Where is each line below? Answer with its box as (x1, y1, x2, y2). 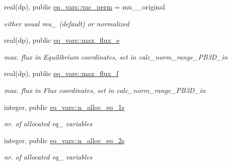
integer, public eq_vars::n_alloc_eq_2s (4, 135, 125, 145)
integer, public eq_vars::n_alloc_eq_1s (4, 101, 125, 112)
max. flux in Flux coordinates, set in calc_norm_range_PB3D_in (4, 84, 206, 95)
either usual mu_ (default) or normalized (4, 18, 130, 28)
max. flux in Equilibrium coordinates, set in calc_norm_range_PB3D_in (4, 51, 228, 62)
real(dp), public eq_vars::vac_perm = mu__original (4, 1, 165, 11)
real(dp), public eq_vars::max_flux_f (4, 68, 119, 79)
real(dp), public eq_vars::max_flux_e (4, 35, 120, 45)
